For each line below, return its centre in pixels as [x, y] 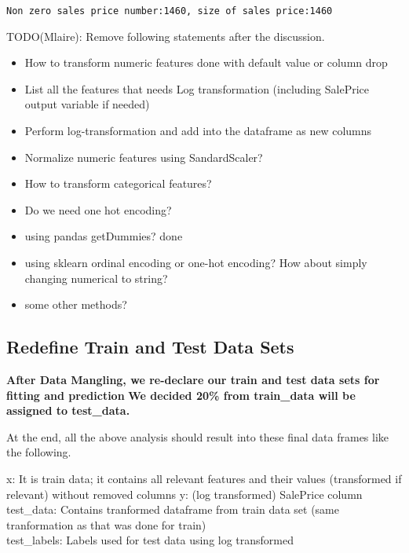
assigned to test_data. [68, 410]
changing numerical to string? [96, 278]
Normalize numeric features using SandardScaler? [144, 157]
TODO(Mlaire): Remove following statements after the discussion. [166, 36]
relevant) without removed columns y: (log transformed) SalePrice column [184, 494]
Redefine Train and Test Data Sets [150, 347]
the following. [39, 452]
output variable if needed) [87, 104]
